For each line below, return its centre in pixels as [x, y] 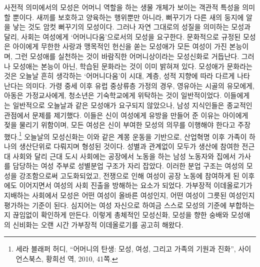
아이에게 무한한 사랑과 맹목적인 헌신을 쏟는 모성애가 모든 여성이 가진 [120, 46]
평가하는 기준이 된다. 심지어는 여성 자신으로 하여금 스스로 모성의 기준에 [115, 205]
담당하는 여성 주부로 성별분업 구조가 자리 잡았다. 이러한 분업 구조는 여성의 [128, 166]
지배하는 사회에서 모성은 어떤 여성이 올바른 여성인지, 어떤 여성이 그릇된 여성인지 [129, 195]
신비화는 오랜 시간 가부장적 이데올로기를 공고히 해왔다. [98, 224]
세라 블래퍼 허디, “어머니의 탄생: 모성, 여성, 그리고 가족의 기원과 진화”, [126, 249]
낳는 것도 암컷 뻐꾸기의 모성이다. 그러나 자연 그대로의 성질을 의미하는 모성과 [132, 27]
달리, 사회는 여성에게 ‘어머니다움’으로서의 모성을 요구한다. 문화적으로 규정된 [122, 36]
